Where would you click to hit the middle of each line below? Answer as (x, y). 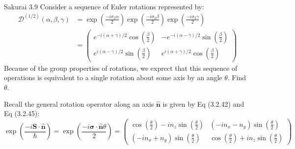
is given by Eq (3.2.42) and (203, 104)
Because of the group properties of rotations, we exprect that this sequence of (121, 68)
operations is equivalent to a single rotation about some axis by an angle (113, 77)
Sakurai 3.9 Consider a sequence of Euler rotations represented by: (104, 6)
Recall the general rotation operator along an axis (79, 104)
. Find (237, 77)
